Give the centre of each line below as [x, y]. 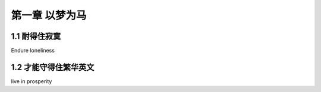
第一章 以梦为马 [49, 15]
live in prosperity [32, 81]
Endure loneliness [33, 51]
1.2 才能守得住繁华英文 [53, 67]
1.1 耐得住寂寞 [36, 36]
